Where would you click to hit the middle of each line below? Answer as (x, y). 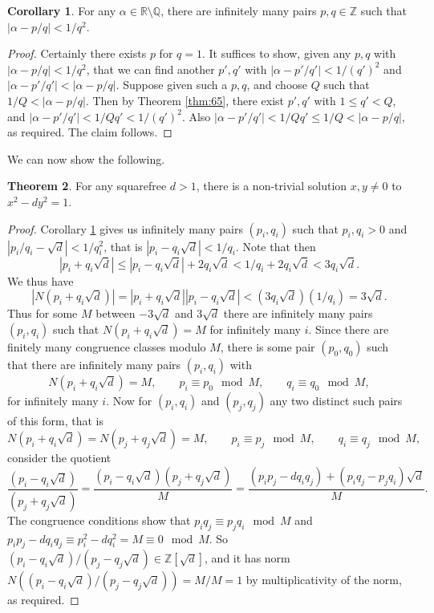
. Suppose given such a (172, 85)
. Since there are (349, 329)
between (116, 313)
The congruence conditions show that (99, 520)
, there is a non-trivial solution (272, 186)
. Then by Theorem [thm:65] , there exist (185, 100)
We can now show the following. (86, 158)
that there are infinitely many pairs (94, 364)
